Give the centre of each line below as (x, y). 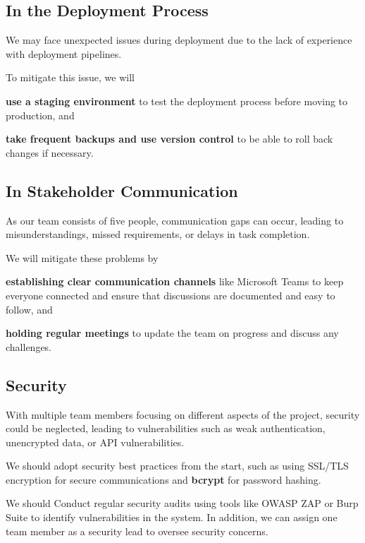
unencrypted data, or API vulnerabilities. (95, 442)
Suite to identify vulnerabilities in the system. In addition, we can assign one (172, 517)
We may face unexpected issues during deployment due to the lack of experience (179, 40)
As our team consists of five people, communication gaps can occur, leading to (175, 220)
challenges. (29, 346)
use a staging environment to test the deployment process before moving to (177, 101)
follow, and (29, 309)
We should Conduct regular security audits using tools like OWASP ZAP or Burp (182, 503)
